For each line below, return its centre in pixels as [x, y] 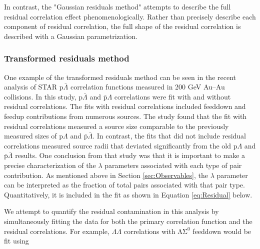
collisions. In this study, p [43, 96]
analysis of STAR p [34, 87]
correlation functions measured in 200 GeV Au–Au [147, 87]
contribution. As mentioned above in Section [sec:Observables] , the [106, 175]
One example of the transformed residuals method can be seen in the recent [120, 77]
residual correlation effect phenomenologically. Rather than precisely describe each [130, 16]
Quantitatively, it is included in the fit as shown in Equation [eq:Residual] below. [128, 194]
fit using [16, 241]
